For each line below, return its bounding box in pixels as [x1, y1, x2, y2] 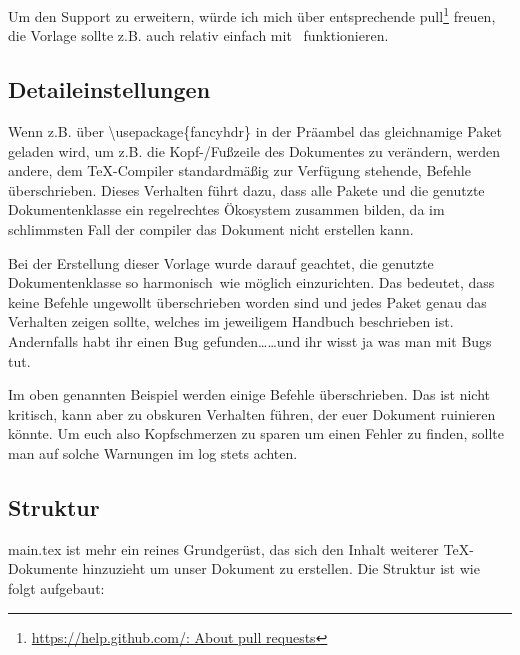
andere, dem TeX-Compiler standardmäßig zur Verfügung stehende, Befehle [8, 160, 471, 181]
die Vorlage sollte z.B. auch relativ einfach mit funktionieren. [8, 25, 389, 46]
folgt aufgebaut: [8, 577, 105, 598]
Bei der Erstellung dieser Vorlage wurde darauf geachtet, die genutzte [8, 252, 434, 273]
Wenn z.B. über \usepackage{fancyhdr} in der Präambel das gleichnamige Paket [8, 121, 503, 142]
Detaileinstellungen [8, 74, 211, 105]
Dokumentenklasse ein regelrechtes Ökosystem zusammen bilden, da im [8, 199, 445, 220]
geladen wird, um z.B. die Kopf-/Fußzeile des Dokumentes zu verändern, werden [8, 140, 501, 161]
